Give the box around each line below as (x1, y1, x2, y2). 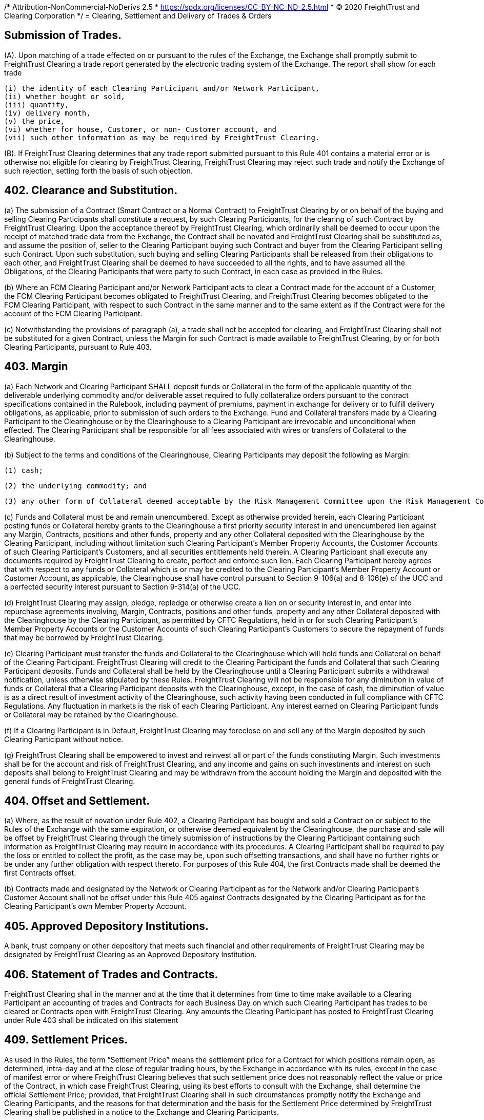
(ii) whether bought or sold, (4, 92, 126, 101)
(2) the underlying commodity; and (4, 481, 147, 490)
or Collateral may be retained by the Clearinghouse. (4, 710, 178, 719)
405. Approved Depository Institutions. (4, 919, 209, 933)
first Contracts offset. (4, 868, 76, 878)
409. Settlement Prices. (4, 1033, 128, 1047)
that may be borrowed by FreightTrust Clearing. (4, 633, 164, 642)
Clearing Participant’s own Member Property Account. (4, 902, 187, 911)
